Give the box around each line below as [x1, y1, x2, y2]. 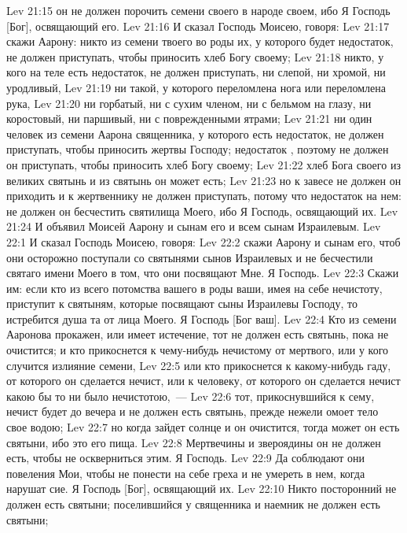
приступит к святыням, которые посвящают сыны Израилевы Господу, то [6, 295, 357, 312]
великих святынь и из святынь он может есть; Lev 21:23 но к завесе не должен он [6, 172, 401, 188]
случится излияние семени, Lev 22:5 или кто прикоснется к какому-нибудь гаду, [6, 357, 391, 373]
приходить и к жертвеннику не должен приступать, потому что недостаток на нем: [6, 187, 401, 204]
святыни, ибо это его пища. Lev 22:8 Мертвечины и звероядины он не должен [6, 434, 381, 450]
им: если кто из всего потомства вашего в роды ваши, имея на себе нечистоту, [6, 279, 383, 296]
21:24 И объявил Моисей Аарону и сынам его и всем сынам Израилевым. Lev [6, 218, 381, 235]
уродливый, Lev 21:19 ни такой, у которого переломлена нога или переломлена [6, 79, 386, 95]
